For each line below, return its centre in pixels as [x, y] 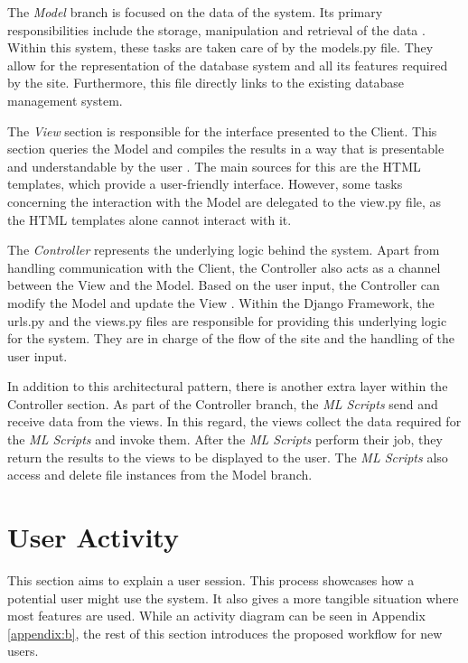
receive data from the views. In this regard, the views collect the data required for [234, 421]
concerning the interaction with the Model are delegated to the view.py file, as [225, 201]
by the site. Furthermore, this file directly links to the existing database [206, 83]
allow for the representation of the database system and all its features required [228, 65]
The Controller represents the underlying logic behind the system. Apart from [224, 250]
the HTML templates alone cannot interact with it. [150, 219]
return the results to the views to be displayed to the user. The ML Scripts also [228, 457]
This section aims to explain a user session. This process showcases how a [211, 579]
